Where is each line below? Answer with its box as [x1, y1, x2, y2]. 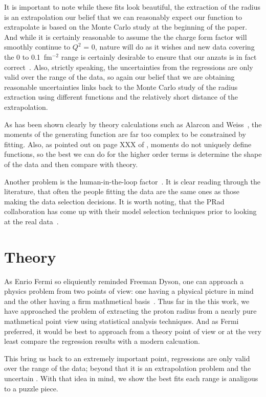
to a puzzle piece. [4, 383, 58, 393]
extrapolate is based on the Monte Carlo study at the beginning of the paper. [4, 21, 247, 32]
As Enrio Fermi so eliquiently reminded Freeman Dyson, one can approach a [4, 275, 244, 286]
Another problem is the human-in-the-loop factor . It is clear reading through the [4, 176, 260, 186]
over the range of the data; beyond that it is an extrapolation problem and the [4, 363, 251, 373]
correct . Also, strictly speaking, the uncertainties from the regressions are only [4, 61, 253, 72]
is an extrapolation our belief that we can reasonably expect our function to [4, 11, 242, 22]
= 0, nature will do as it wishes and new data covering [83, 41, 255, 52]
